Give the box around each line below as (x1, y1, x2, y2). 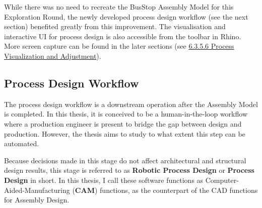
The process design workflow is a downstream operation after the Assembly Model (4, 98, 258, 109)
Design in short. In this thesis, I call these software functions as (4, 174, 204, 185)
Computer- (205, 174, 239, 185)
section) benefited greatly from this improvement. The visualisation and (4, 21, 226, 32)
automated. (4, 138, 39, 149)
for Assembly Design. (4, 194, 70, 205)
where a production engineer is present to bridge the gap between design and (4, 118, 242, 129)
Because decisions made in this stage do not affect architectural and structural (4, 155, 246, 165)
